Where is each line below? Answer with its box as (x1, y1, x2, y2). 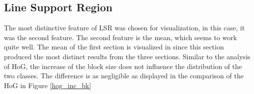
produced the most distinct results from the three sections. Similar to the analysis (4, 51, 251, 61)
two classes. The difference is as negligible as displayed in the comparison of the (4, 70, 244, 81)
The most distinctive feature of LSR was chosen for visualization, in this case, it (4, 23, 245, 33)
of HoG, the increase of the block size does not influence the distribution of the (4, 61, 242, 71)
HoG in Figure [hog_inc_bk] (4, 80, 91, 90)
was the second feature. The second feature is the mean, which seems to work (4, 32, 237, 42)
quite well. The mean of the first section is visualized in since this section (4, 42, 224, 52)
